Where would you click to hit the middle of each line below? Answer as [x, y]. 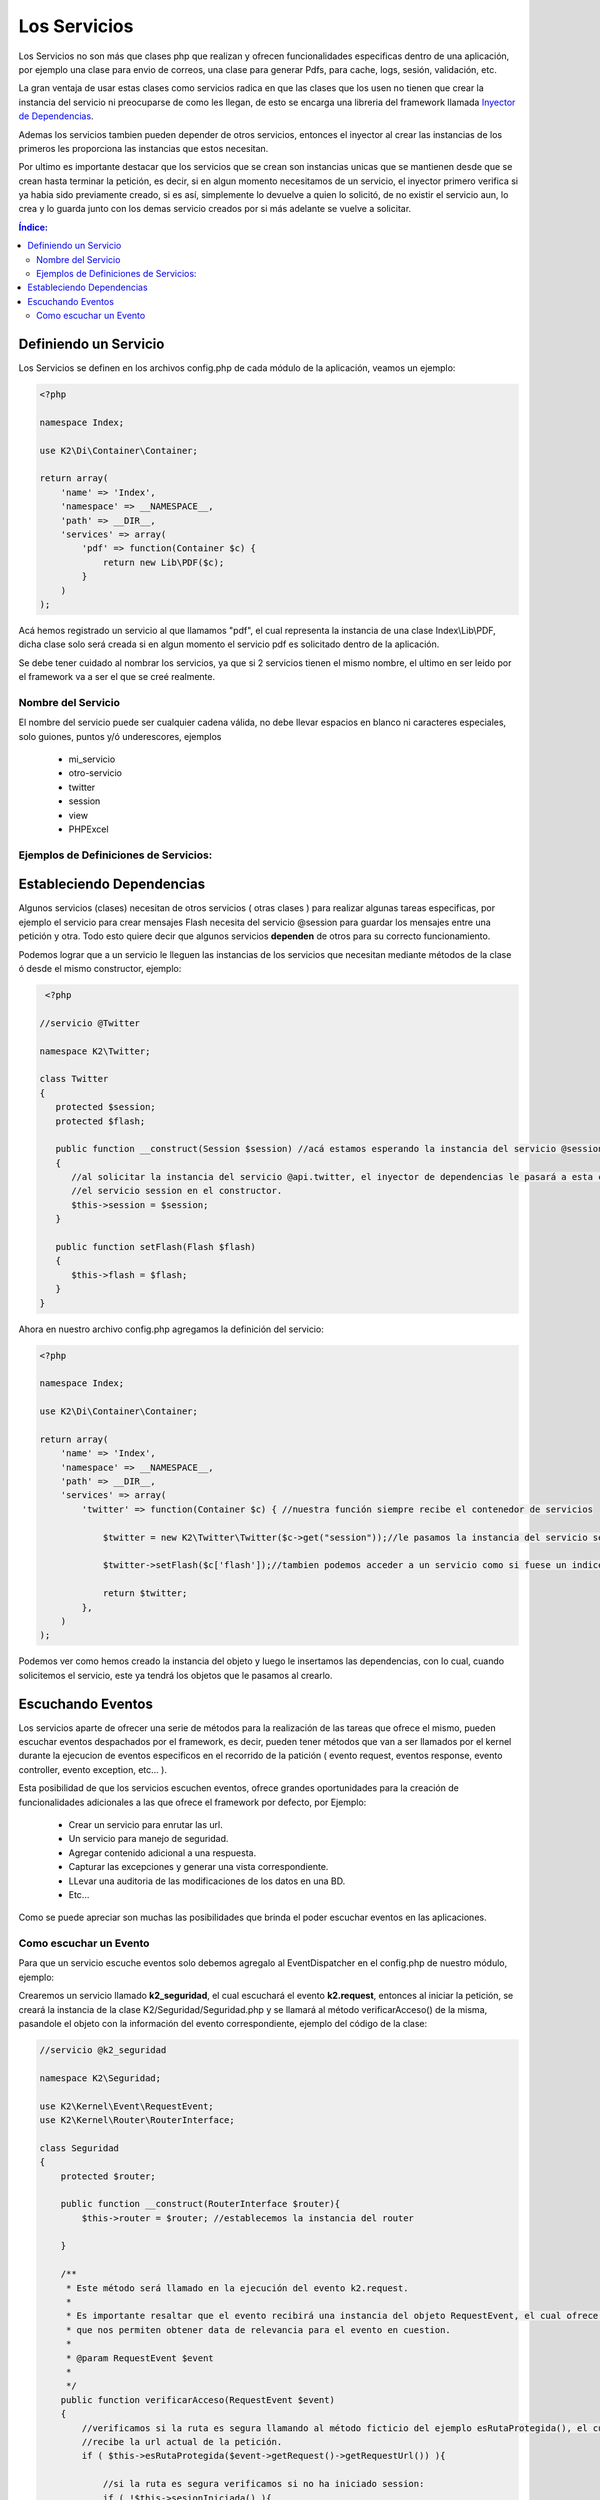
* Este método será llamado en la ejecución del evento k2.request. [237, 2288]
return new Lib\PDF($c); [163, 562]
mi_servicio [92, 759]
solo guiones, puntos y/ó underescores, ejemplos [120, 736]
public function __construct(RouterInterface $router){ [200, 2204]
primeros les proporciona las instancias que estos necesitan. [143, 148]
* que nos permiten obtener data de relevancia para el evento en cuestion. [258, 2329]
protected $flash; [100, 1121]
